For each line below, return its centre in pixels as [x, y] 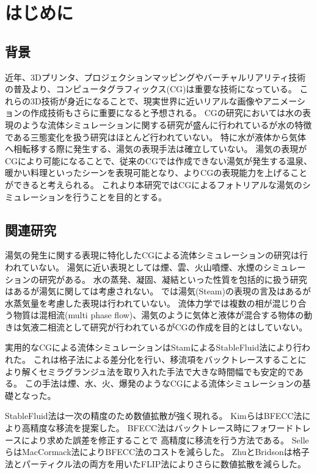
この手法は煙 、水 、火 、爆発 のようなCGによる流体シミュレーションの [163, 383]
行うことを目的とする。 [120, 196]
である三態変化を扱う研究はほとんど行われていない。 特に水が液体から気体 [155, 137]
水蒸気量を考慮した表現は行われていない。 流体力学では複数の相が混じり [151, 303]
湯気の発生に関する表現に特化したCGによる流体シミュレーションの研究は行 [157, 255]
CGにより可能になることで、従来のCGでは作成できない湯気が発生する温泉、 [158, 160]
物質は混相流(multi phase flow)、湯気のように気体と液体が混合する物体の [158, 315]
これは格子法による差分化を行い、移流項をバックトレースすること [166, 359]
